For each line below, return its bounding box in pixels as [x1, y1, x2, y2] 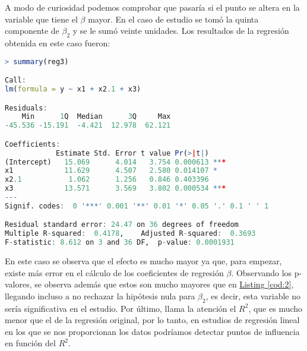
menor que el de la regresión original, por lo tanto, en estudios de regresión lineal [5, 314, 300, 326]
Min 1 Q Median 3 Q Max [21, 112, 171, 121]
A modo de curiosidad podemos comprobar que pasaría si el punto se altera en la [5, 1, 300, 13]
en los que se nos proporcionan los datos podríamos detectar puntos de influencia [5, 325, 300, 337]
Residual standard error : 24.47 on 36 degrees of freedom [5, 220, 239, 229]
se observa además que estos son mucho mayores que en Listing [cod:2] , [34, 278, 294, 290]
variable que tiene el [5, 12, 78, 25]
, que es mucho [248, 302, 303, 314]
